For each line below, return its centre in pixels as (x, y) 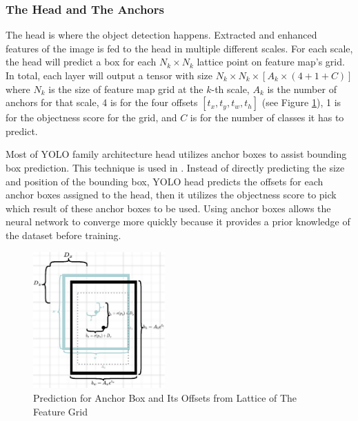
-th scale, (230, 89)
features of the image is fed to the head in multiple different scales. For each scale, (179, 48)
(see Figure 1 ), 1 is (301, 102)
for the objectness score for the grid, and (91, 117)
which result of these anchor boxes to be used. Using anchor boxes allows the (168, 208)
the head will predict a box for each (81, 62)
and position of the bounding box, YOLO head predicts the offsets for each (165, 181)
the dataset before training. (63, 235)
